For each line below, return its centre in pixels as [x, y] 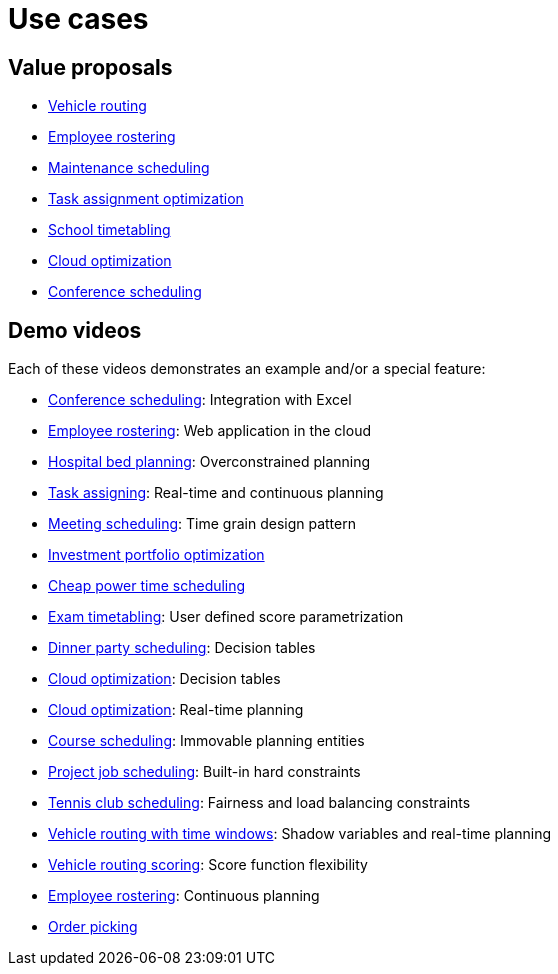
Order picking [93, 927]
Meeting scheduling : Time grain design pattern [202, 524]
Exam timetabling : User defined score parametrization [226, 617]
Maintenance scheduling [129, 168]
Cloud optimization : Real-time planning [176, 710]
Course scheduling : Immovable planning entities [206, 741]
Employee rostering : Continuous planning [184, 896]
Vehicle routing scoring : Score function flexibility [208, 865]
